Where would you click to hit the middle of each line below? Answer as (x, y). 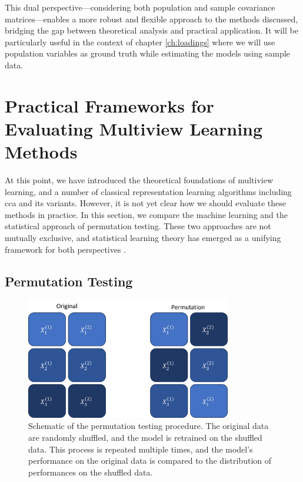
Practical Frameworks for (109, 105)
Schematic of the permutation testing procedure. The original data (149, 426)
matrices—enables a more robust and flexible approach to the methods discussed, (151, 19)
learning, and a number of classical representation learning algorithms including (148, 191)
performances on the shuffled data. (91, 472)
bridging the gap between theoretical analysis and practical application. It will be (151, 30)
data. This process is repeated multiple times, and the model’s (141, 449)
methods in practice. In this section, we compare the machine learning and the (146, 214)
